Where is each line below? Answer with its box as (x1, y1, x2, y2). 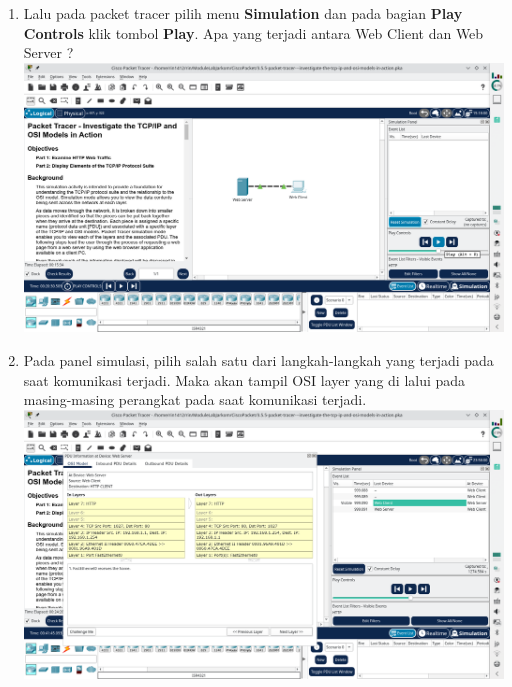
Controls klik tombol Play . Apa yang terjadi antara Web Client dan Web (23, 22, 484, 43)
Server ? (23, 42, 74, 63)
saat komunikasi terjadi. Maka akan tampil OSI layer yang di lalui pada (23, 369, 466, 390)
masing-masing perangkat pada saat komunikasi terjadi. (23, 389, 367, 410)
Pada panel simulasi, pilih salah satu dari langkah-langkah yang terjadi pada (23, 350, 494, 371)
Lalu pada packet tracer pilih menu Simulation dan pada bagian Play (23, 3, 463, 23)
